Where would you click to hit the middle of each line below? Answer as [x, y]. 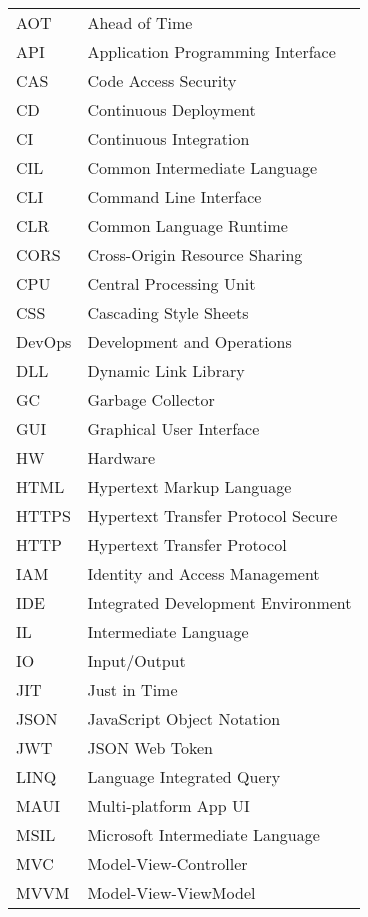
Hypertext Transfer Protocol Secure [212, 515]
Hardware [121, 457]
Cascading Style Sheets [168, 312]
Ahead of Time [140, 22]
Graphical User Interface [173, 428]
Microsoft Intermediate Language [203, 834]
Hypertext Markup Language [189, 486]
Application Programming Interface [211, 51]
